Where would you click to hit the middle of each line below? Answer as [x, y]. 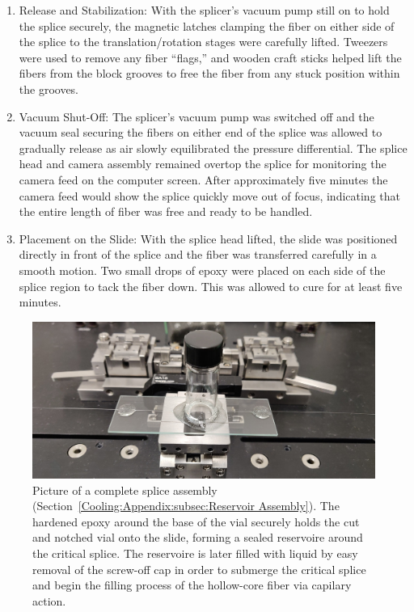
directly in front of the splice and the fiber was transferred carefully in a [198, 254]
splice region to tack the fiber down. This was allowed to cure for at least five [211, 286]
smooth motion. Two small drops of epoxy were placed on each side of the [202, 270]
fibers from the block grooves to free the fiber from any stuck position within [209, 73]
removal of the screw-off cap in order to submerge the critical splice [199, 569]
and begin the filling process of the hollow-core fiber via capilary [192, 585]
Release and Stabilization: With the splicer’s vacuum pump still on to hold [204, 10]
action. [49, 600]
